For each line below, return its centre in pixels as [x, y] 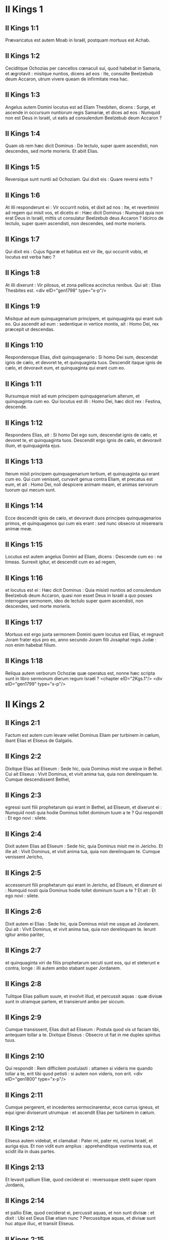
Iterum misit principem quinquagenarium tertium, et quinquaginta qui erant [82, 473]
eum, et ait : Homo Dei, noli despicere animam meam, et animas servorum [82, 484]
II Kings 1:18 [24, 661]
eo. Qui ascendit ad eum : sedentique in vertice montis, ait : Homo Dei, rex [82, 324]
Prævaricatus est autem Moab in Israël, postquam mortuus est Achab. [78, 40]
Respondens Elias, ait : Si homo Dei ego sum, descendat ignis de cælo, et [81, 435]
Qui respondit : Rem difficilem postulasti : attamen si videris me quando [79, 1069]
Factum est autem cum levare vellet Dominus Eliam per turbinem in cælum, [83, 735]
